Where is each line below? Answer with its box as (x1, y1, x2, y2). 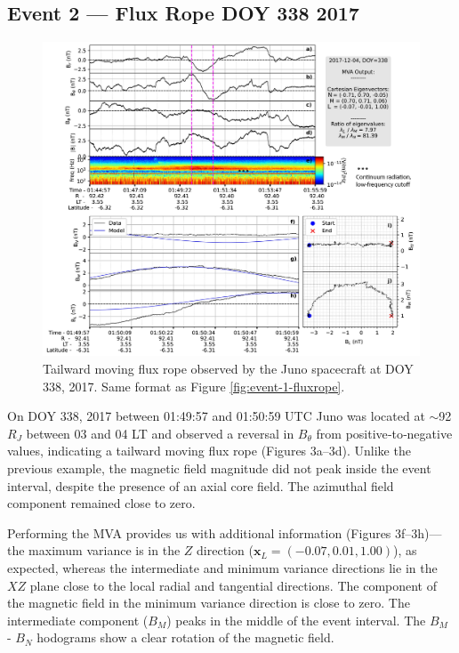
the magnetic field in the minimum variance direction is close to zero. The (7, 593, 410, 612)
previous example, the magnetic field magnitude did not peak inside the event (7, 458, 431, 477)
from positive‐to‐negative (316, 423, 453, 442)
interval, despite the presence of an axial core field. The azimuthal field (7, 476, 394, 495)
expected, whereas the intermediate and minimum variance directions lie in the (7, 558, 438, 576)
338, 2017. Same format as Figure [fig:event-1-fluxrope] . (43, 376, 345, 395)
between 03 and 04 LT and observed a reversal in (26, 423, 294, 442)
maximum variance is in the (28, 541, 181, 560)
